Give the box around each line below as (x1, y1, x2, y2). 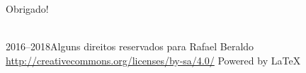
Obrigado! (6, 1, 49, 16)
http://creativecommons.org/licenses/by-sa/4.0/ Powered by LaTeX (6, 52, 301, 67)
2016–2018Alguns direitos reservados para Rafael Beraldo (6, 39, 254, 54)
